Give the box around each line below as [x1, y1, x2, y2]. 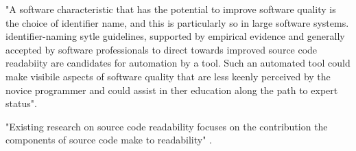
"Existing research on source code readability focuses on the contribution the [5, 119, 328, 133]
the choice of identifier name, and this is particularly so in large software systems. [5, 15, 349, 30]
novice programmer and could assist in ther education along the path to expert [5, 82, 338, 97]
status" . [5, 96, 37, 111]
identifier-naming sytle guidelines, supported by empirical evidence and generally [5, 29, 345, 43]
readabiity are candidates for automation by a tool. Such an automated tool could [5, 56, 351, 70]
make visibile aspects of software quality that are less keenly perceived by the [5, 69, 331, 83]
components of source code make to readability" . [5, 132, 213, 147]
